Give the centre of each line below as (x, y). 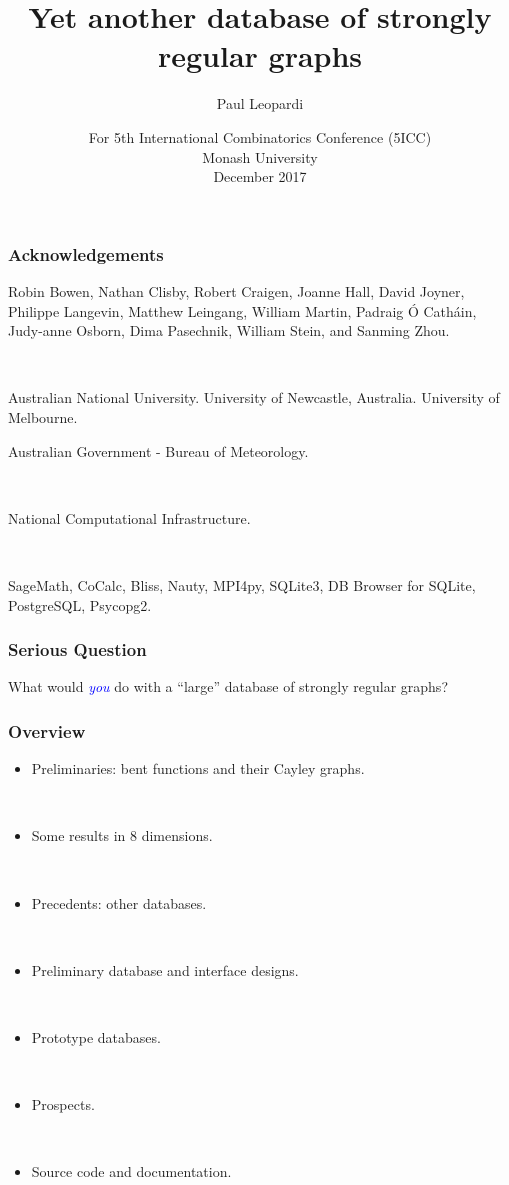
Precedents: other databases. (119, 902)
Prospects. (63, 1104)
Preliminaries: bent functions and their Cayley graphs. (198, 768)
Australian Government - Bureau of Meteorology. (158, 450)
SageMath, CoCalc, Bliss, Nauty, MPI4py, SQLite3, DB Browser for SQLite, (242, 584)
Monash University (260, 156)
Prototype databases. (96, 1036)
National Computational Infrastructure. (129, 517)
